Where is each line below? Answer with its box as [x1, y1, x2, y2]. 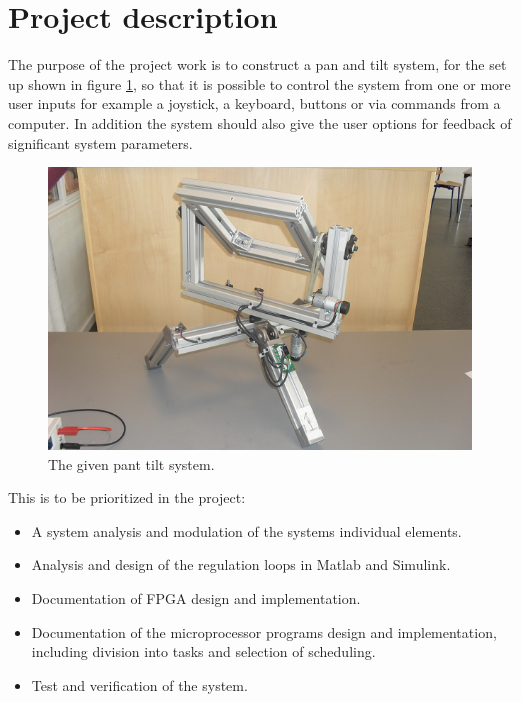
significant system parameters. [8, 132, 193, 153]
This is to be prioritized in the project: [8, 487, 246, 508]
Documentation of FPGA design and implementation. [31, 587, 361, 608]
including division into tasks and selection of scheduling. [31, 641, 376, 662]
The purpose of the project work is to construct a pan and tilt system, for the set [8, 54, 507, 75]
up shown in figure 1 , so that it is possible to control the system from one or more [8, 73, 511, 94]
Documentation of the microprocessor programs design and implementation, [31, 621, 497, 642]
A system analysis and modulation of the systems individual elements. [31, 520, 462, 541]
